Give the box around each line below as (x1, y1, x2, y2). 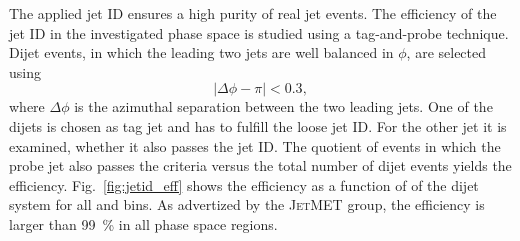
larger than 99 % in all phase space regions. (9, 213, 278, 234)
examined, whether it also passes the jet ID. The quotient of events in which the (9, 135, 501, 156)
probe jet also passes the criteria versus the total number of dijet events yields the (9, 155, 512, 176)
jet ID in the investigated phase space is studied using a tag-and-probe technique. (9, 22, 509, 43)
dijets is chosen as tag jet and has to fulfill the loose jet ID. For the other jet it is (9, 115, 507, 136)
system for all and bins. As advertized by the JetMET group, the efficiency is (9, 194, 485, 215)
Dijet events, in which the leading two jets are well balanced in (9, 42, 394, 63)
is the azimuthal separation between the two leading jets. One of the (74, 96, 493, 117)
